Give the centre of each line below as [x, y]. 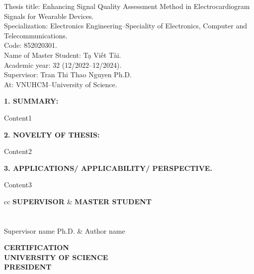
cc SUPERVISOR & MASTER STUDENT [78, 201]
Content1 [18, 117]
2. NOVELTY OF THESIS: [52, 134]
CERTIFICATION [37, 247]
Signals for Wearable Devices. [49, 16]
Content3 [18, 185]
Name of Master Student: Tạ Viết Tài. [63, 55]
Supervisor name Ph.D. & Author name [65, 230]
